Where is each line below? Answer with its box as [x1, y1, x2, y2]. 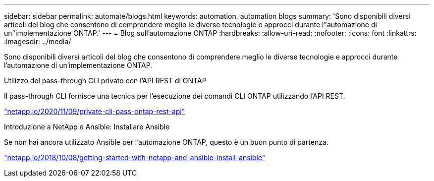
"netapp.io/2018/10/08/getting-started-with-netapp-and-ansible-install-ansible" [4, 153, 266, 162]
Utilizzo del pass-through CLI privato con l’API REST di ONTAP [4, 76, 207, 85]
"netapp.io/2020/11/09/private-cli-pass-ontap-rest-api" [4, 107, 185, 116]
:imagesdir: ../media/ [4, 37, 71, 46]
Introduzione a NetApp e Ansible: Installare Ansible [4, 122, 170, 131]
